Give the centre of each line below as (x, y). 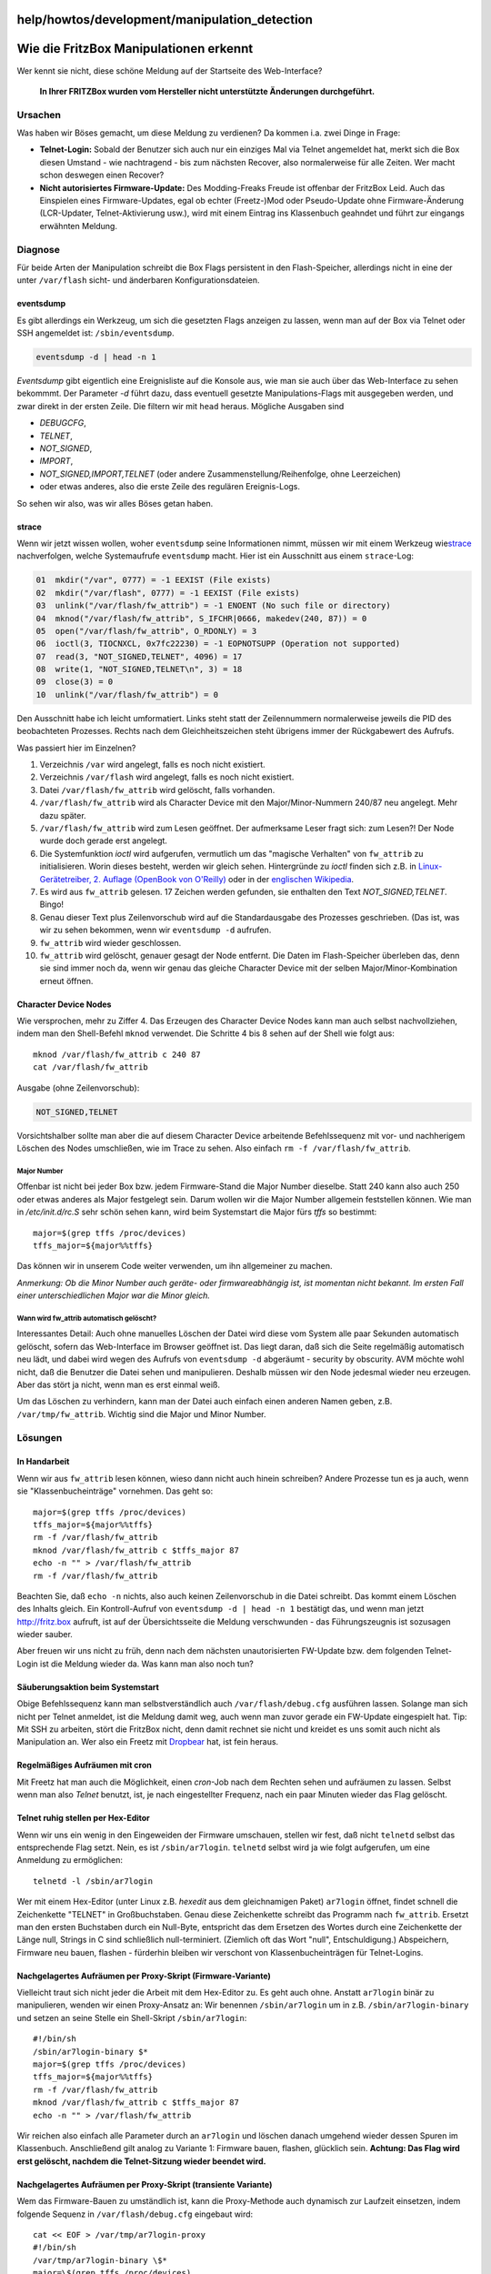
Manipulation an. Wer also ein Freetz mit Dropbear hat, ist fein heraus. (148, 1742)
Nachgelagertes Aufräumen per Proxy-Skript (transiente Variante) (145, 2184)
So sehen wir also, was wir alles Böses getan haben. (115, 503)
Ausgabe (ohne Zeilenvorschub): (78, 1088)
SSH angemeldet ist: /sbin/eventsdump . (95, 333)
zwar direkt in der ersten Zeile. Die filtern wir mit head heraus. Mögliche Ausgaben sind (180, 406)
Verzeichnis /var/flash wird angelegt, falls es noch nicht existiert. (167, 777)
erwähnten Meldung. (79, 226)
